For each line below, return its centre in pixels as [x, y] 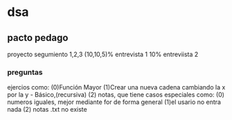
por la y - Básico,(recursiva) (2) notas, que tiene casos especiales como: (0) [116, 95]
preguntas [25, 72]
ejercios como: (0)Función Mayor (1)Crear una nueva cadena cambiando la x [116, 87]
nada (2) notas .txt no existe [47, 110]
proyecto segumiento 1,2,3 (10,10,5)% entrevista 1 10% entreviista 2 [103, 54]
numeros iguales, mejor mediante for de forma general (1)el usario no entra [114, 102]
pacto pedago [38, 38]
